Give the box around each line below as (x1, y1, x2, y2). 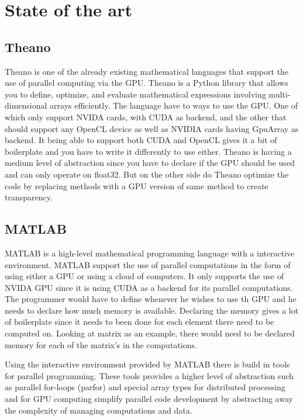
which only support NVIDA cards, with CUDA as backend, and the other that (5, 110, 287, 123)
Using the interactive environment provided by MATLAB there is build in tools (5, 358, 290, 370)
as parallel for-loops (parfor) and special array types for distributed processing (5, 381, 285, 393)
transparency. (5, 191, 53, 203)
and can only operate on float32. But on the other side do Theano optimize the (5, 168, 289, 180)
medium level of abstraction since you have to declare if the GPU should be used (5, 157, 295, 169)
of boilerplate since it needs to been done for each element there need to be (5, 315, 274, 328)
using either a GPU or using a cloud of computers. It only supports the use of (5, 270, 284, 282)
